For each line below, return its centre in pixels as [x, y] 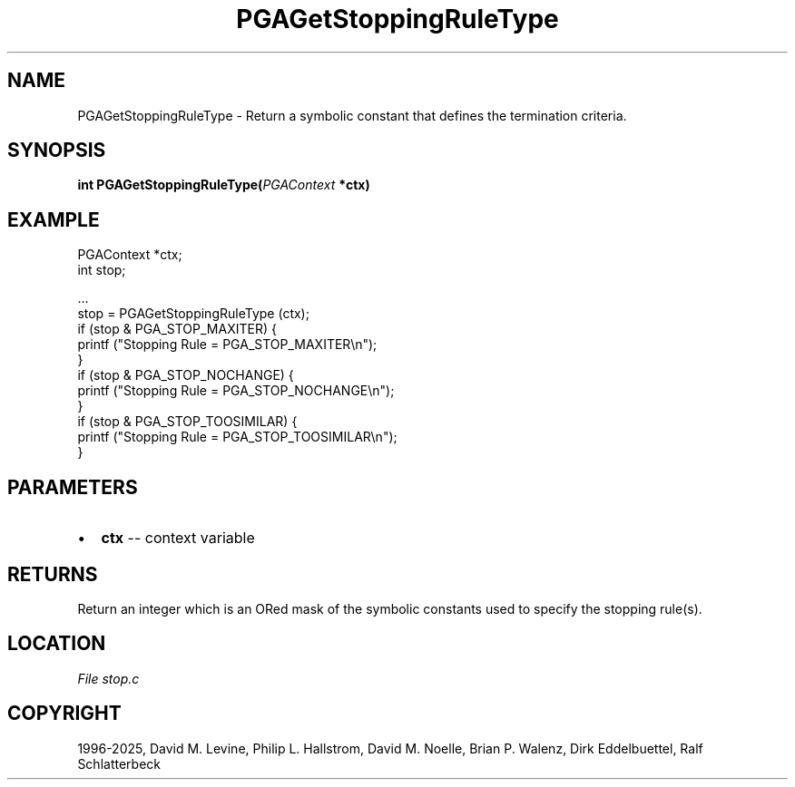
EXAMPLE [54, 219]
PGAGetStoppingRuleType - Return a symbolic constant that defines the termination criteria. [352, 115]
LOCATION [57, 644]
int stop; [102, 270]
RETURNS [53, 574]
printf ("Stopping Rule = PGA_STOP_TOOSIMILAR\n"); [237, 437]
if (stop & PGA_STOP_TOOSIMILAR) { [187, 422]
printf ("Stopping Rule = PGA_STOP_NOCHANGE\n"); [236, 391]
